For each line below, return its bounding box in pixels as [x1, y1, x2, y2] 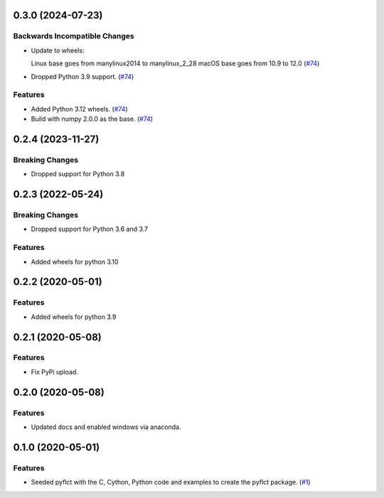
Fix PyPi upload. [31, 367, 78, 376]
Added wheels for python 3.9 [31, 313, 117, 321]
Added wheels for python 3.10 [31, 257, 119, 266]
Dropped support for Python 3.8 [31, 170, 125, 178]
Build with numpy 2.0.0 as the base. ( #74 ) [31, 114, 153, 124]
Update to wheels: [31, 46, 85, 55]
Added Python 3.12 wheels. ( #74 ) [31, 104, 128, 113]
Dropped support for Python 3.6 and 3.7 [31, 224, 149, 234]
